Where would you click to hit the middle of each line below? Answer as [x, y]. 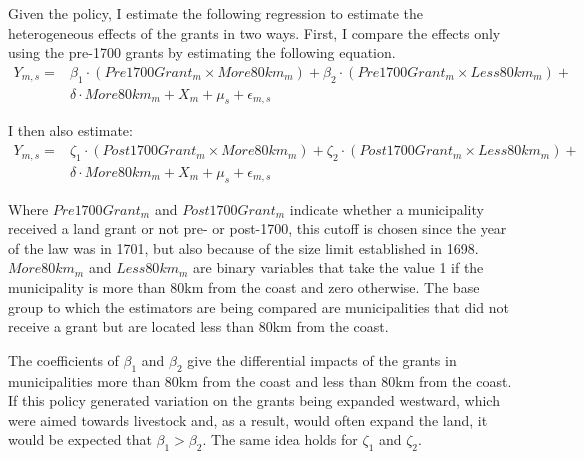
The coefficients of [63, 359]
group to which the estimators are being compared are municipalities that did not [258, 306]
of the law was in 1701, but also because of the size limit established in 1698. [243, 247]
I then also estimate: [70, 130]
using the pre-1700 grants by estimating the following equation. [202, 52]
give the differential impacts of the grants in [322, 359]
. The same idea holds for [280, 439]
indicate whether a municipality [386, 208]
